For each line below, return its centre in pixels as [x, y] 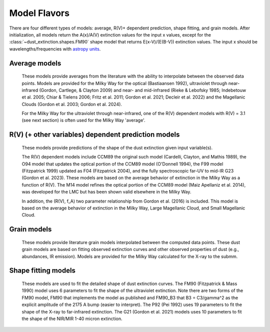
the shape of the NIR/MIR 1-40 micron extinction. [72, 318]
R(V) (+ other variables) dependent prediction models [94, 135]
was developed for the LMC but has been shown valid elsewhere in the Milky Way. [106, 192]
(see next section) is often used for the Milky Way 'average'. [83, 120]
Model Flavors [39, 13]
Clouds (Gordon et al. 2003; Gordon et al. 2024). [72, 104]
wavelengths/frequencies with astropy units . [55, 49]
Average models [35, 63]
